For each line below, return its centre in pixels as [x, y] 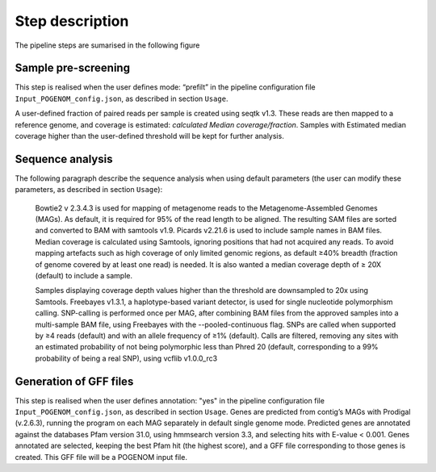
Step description [72, 21]
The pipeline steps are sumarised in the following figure [107, 45]
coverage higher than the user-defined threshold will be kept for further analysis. [149, 136]
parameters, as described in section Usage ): [89, 190]
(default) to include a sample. [84, 276]
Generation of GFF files [74, 381]
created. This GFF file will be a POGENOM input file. [101, 457]
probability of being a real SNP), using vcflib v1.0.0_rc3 [126, 358]
